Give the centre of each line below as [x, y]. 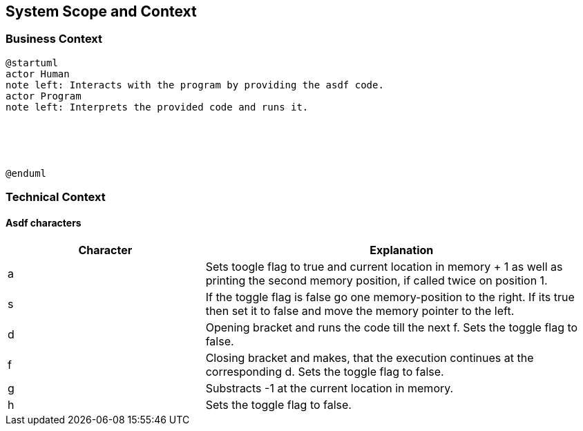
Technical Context [56, 197]
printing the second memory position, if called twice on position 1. [376, 281]
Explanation [402, 250]
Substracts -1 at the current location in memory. [329, 389]
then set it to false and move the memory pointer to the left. [360, 311]
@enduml [26, 173]
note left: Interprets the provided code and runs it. [157, 107]
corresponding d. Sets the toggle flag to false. [325, 372]
